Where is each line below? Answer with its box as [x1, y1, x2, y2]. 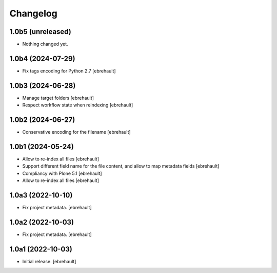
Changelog [9, 8, 57, 19]
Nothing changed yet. [22, 41, 69, 47]
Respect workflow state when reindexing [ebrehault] [22, 102, 133, 108]
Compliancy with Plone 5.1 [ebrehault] [22, 170, 102, 176]
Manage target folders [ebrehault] [22, 95, 94, 101]
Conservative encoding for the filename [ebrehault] [22, 129, 131, 135]
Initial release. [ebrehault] [22, 258, 76, 264]
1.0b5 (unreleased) [9, 27, 71, 36]
